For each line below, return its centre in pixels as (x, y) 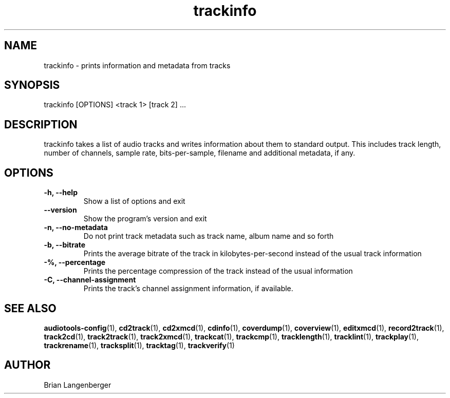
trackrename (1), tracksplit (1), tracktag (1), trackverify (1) (139, 345)
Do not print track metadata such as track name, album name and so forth (209, 236)
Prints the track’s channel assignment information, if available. (188, 289)
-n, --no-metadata (76, 228)
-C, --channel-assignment (90, 280)
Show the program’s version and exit (145, 219)
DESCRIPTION (41, 124)
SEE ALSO (30, 308)
